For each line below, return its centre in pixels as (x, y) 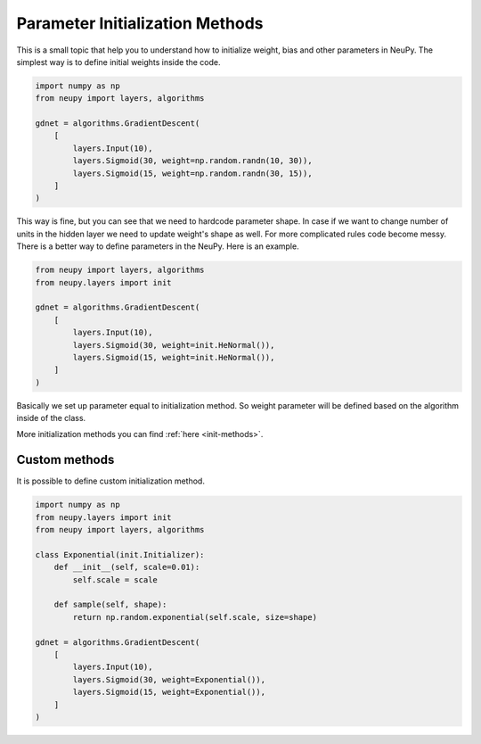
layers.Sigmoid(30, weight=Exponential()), (169, 679)
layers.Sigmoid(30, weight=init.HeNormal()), (174, 345)
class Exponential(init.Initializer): (120, 554)
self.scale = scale (115, 579)
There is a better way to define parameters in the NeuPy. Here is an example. (158, 246)
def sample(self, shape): (110, 605)
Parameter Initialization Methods (140, 23)
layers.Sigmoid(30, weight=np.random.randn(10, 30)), (192, 161)
